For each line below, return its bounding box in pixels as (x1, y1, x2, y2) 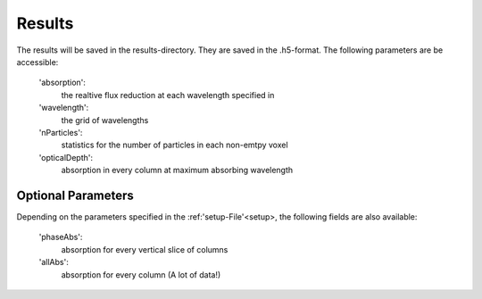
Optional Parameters (16, 187, 134, 203)
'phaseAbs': (38, 232, 83, 243)
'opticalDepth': (38, 152, 94, 162)
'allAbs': (38, 257, 69, 268)
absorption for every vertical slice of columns (61, 244, 229, 254)
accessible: (16, 56, 59, 67)
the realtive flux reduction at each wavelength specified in (61, 89, 275, 100)
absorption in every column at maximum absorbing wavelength (61, 165, 294, 176)
